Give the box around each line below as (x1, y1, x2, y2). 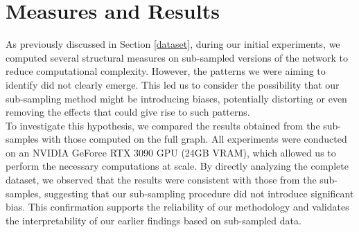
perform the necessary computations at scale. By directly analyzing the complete (6, 159, 349, 173)
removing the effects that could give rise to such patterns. (6, 105, 250, 119)
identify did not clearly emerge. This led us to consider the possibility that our (6, 77, 340, 91)
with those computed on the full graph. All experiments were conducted (42, 132, 347, 146)
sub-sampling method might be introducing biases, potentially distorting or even (6, 91, 347, 105)
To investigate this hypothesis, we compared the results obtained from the (6, 118, 320, 132)
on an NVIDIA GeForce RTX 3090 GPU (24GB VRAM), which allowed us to (6, 145, 336, 159)
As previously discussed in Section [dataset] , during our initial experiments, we (6, 37, 340, 51)
